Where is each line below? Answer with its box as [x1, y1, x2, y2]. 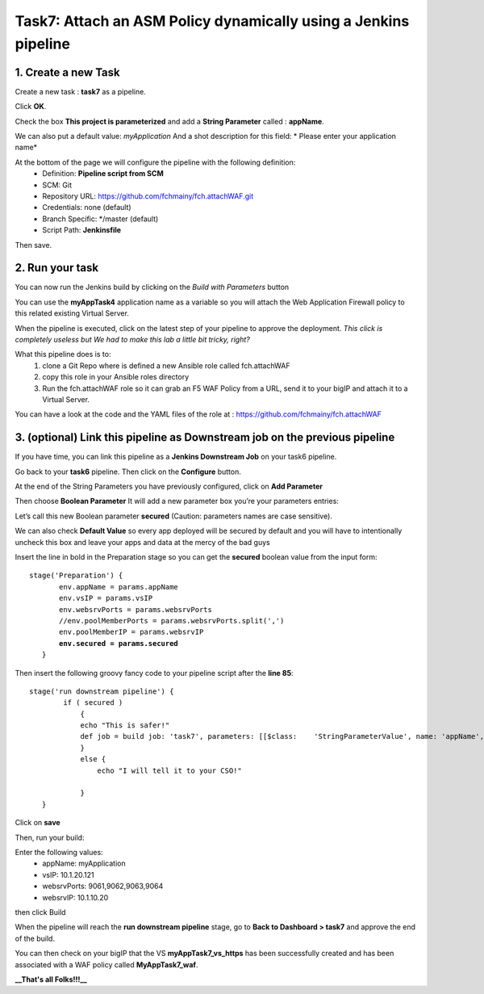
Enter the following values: [15, 847, 104, 857]
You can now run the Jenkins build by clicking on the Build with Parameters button [15, 283, 290, 292]
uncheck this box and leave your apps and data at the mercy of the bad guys [15, 537, 270, 547]
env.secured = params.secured [59, 639, 179, 648]
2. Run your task [15, 261, 99, 275]
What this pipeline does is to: [15, 350, 111, 359]
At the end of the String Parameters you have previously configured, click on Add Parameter [15, 481, 323, 492]
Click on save [15, 818, 60, 828]
